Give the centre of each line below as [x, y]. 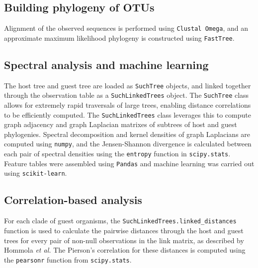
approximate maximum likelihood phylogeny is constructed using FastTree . [119, 37]
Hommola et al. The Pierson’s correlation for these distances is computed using [125, 250]
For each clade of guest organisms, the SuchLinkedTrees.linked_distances [120, 221]
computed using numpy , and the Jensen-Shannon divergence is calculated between [128, 144]
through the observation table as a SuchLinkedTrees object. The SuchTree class [127, 95]
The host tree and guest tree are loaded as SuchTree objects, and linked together [128, 85]
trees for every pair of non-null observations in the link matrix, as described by [124, 240]
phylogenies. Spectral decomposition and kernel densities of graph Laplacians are [127, 134]
